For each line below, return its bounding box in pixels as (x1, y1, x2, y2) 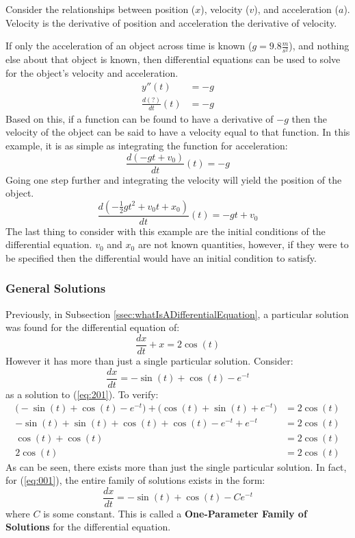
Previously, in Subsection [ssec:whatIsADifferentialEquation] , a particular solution (5, 306, 349, 321)
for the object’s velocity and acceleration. (5, 65, 179, 80)
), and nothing (289, 38, 350, 53)
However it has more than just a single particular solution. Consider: (5, 354, 293, 368)
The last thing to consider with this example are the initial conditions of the (5, 223, 326, 238)
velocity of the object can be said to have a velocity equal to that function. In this (5, 125, 350, 139)
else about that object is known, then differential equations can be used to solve (5, 52, 341, 66)
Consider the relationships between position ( (5, 2, 196, 16)
